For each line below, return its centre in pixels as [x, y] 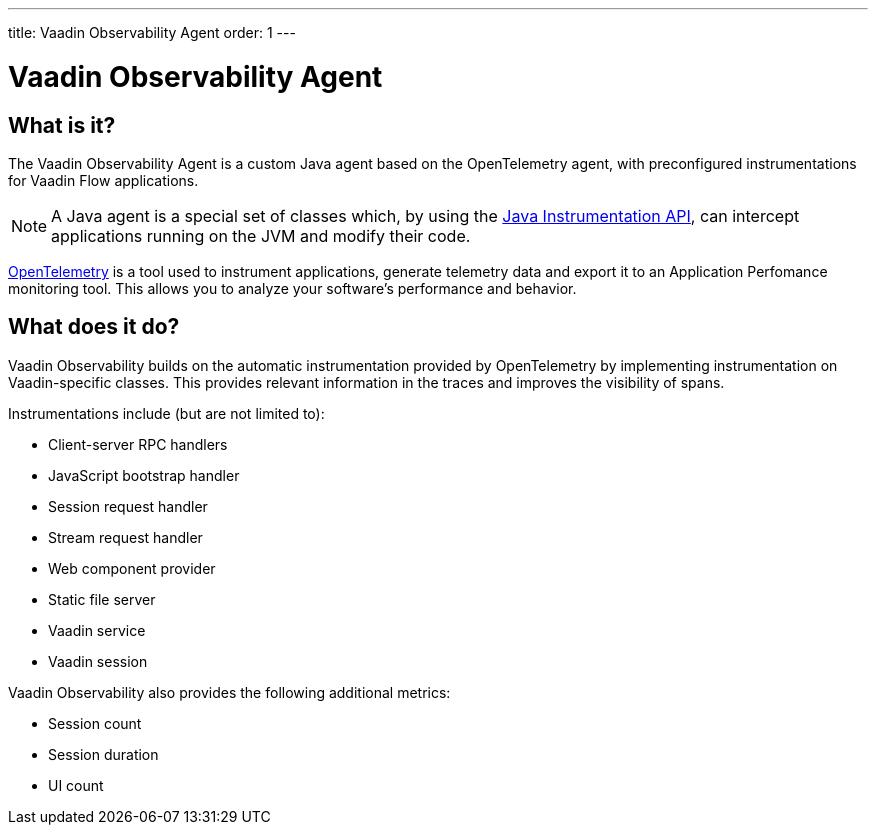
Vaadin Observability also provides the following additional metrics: [229, 692]
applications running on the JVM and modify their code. [261, 235]
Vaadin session [98, 661]
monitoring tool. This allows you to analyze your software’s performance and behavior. [292, 288]
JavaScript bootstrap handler [144, 475]
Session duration [103, 754]
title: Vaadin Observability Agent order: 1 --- [152, 32]
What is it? [62, 125]
